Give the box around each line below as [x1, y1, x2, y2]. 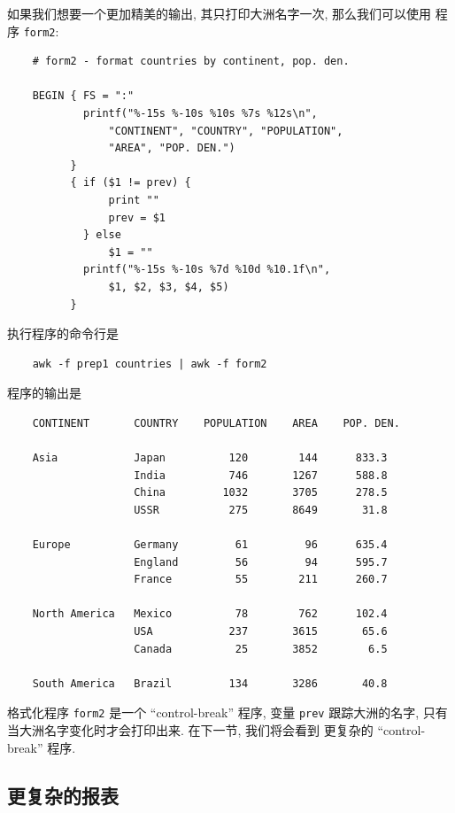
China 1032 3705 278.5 [134, 486, 388, 499]
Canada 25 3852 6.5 [134, 642, 388, 655]
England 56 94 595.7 [134, 555, 388, 569]
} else [82, 228, 121, 242]
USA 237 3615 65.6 [134, 625, 388, 639]
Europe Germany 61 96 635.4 [32, 538, 388, 552]
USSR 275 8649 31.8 [134, 503, 388, 516]
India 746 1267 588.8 [134, 468, 388, 482]
